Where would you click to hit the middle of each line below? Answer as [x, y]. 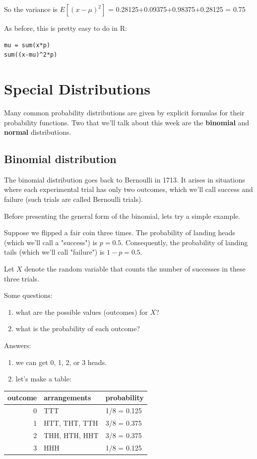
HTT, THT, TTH [71, 422]
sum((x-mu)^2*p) [31, 55]
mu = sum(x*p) [27, 45]
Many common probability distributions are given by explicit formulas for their [124, 112]
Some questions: [28, 295]
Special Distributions [77, 88]
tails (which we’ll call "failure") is [54, 252]
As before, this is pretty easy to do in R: [65, 28]
